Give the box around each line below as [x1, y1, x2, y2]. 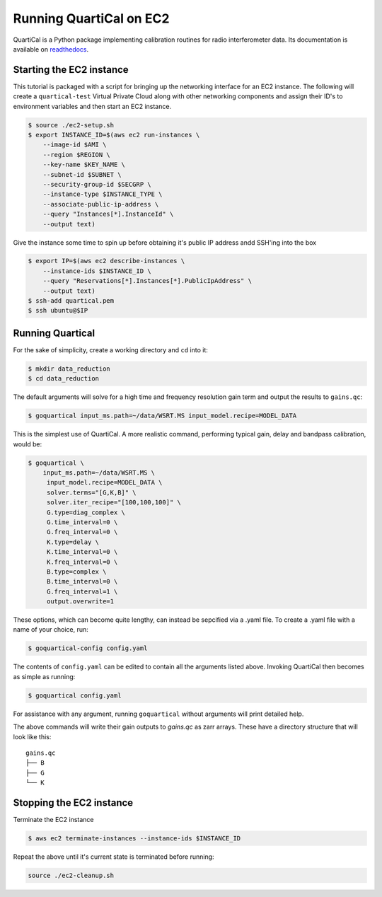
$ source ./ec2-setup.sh [28, 121, 115, 129]
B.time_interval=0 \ [46, 577, 118, 586]
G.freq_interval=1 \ [46, 587, 118, 596]
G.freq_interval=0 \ [46, 528, 118, 536]
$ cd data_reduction [28, 375, 99, 383]
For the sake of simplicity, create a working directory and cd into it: [13, 345, 209, 354]
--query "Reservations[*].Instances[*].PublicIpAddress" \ [42, 277, 253, 285]
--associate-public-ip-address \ [42, 200, 159, 208]
